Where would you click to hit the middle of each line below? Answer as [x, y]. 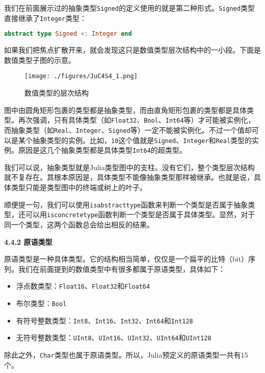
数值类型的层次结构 [57, 93]
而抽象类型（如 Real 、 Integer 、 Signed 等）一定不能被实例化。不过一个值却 [128, 130]
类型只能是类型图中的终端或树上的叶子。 [79, 187]
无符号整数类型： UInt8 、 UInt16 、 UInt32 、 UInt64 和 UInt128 [114, 337]
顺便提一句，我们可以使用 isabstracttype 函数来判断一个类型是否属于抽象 [126, 204]
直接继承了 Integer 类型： [46, 18]
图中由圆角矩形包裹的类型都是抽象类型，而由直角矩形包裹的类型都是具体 [125, 110]
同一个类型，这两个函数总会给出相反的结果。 [79, 224]
